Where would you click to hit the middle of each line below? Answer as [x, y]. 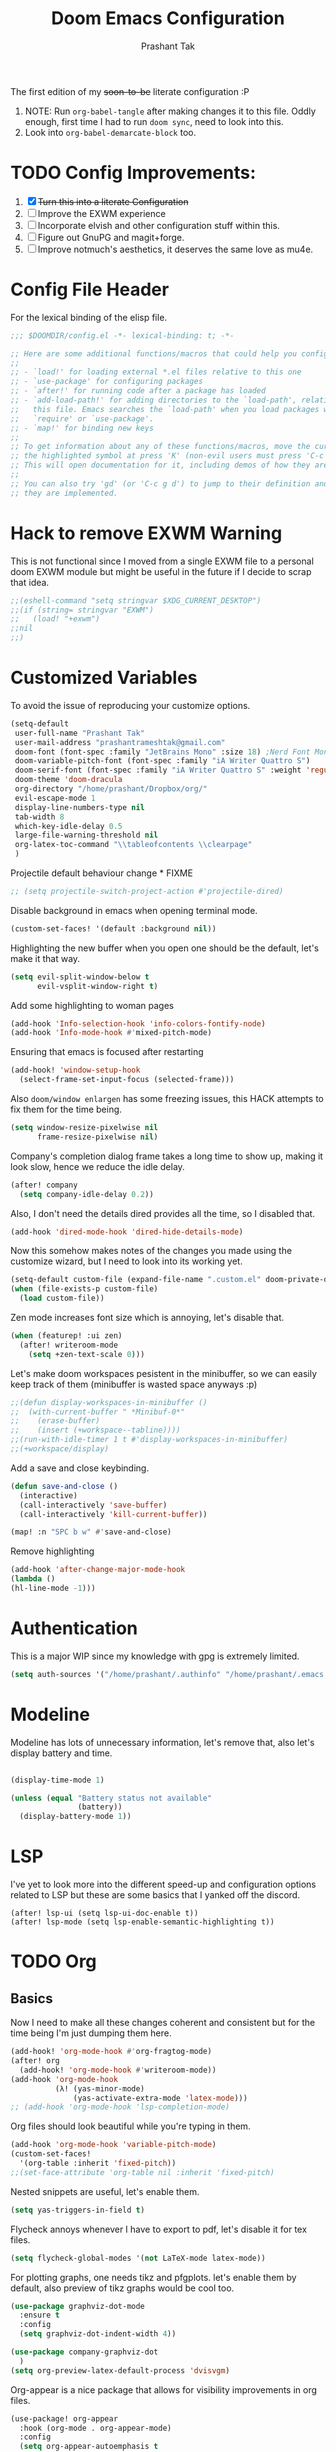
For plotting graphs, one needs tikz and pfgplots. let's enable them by [153, 2277]
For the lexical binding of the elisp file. [89, 317]
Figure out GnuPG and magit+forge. [111, 237]
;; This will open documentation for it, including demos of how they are [169, 465]
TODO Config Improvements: [133, 173]
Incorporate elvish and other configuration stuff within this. [158, 225]
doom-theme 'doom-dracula [68, 780]
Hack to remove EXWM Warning [146, 533]
